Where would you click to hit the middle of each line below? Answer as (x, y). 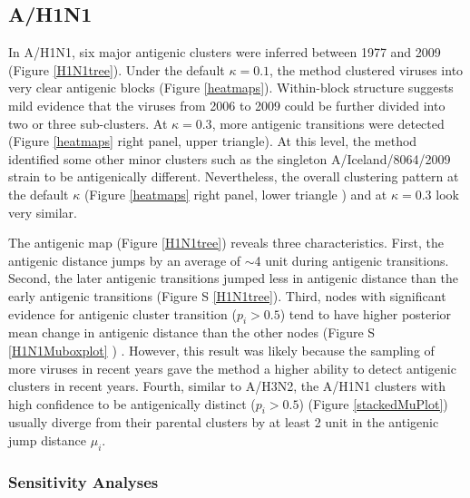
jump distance (48, 440)
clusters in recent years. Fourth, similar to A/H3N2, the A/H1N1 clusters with (227, 386)
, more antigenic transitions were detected (328, 123)
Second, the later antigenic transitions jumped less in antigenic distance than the (233, 278)
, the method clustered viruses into (367, 69)
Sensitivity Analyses (83, 481)
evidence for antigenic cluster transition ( (122, 313)
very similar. (43, 212)
